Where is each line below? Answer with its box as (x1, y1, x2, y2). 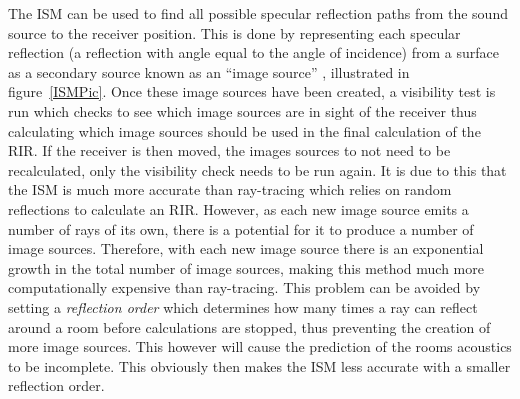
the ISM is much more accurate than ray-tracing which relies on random (8, 179, 452, 200)
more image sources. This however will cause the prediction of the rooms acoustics (8, 336, 512, 357)
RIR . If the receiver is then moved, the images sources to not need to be (8, 140, 451, 161)
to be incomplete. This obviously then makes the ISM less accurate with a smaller (8, 355, 511, 376)
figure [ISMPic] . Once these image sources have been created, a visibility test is (8, 81, 496, 102)
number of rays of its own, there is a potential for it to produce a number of (8, 218, 474, 239)
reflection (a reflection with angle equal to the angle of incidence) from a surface (8, 42, 499, 63)
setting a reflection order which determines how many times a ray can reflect (8, 296, 478, 317)
